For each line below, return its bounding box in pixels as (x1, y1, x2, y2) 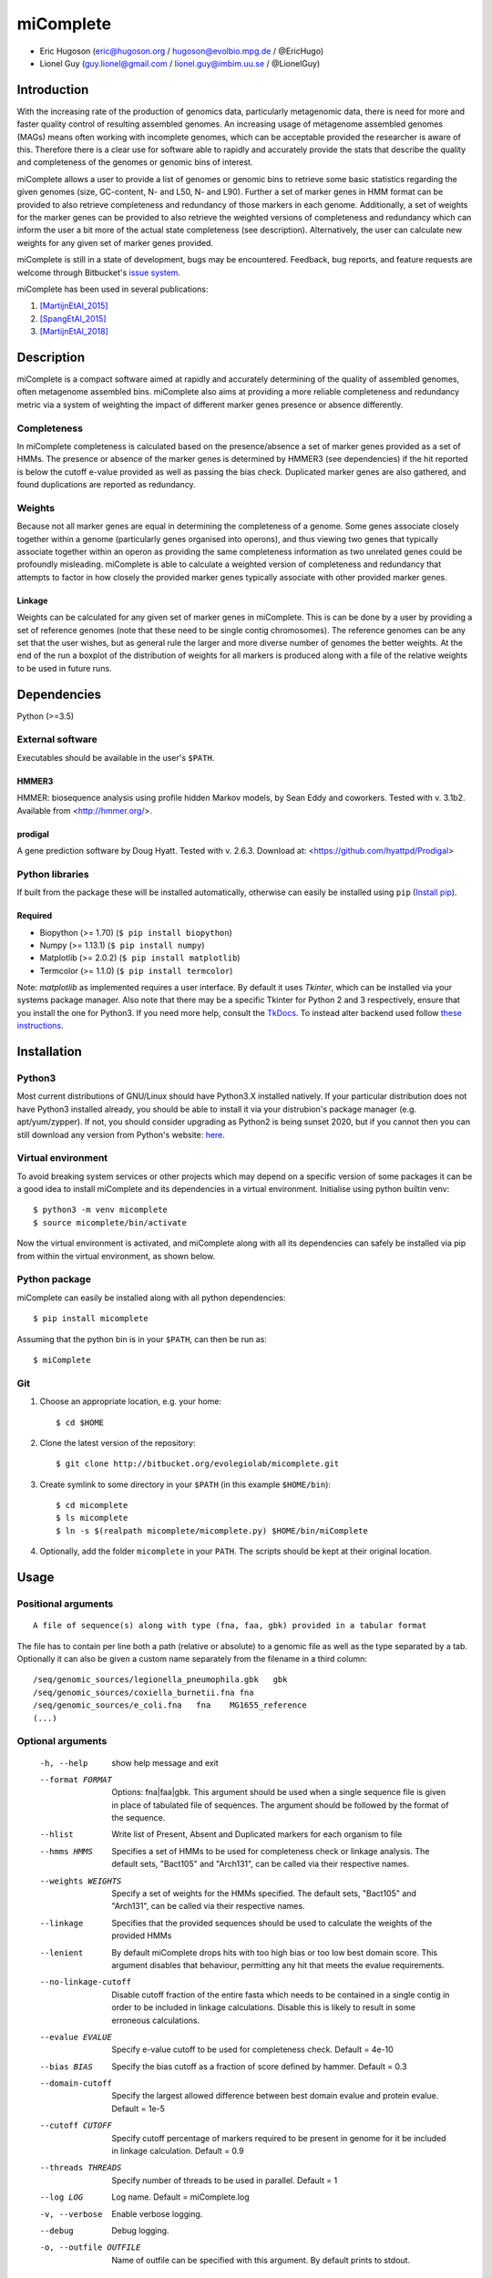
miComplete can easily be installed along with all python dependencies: (16, 1292, 286, 1303)
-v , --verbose (39, 2209, 103, 2219)
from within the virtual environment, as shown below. (16, 1250, 216, 1261)
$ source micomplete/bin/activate (33, 1217, 187, 1227)
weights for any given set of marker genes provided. (16, 237, 214, 248)
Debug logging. (111, 2225, 169, 2236)
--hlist (39, 1830, 75, 1840)
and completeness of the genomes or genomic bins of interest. (16, 157, 253, 168)
